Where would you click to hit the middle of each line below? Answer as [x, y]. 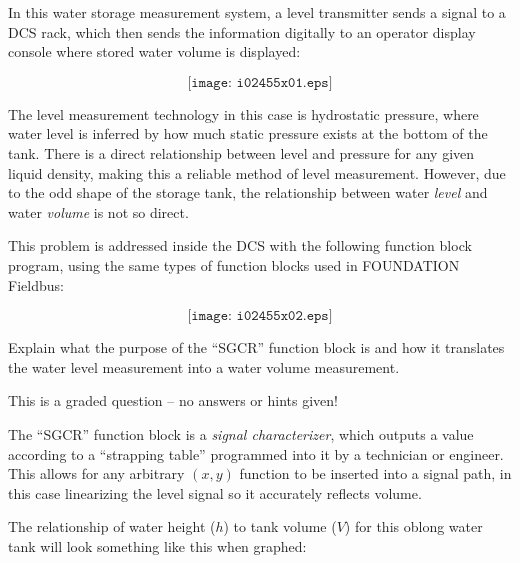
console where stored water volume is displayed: [154, 51]
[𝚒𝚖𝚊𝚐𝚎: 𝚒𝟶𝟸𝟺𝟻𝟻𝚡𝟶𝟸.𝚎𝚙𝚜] [260, 316]
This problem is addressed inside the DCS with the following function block [240, 245]
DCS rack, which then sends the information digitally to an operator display [242, 31]
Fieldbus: [36, 284]
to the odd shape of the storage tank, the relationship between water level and [248, 192]
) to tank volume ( [280, 526]
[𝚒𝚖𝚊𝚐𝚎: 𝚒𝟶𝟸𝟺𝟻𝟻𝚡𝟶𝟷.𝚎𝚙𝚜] [260, 82]
